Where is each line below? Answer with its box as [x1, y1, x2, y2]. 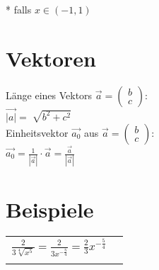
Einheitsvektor [6, 125, 69, 140]
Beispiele [6, 194, 94, 223]
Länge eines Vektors [6, 87, 93, 102]
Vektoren [6, 43, 96, 72]
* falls [6, 2, 32, 16]
